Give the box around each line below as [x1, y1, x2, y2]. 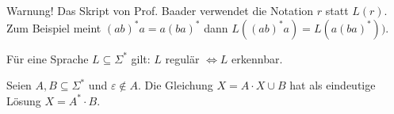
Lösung [6, 92, 41, 108]
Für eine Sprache [6, 50, 89, 66]
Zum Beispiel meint [6, 19, 101, 36]
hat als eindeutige [289, 77, 376, 93]
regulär [165, 50, 200, 66]
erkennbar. [231, 50, 283, 66]
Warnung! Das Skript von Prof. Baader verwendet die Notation [6, 2, 314, 18]
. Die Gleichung [138, 77, 213, 93]
